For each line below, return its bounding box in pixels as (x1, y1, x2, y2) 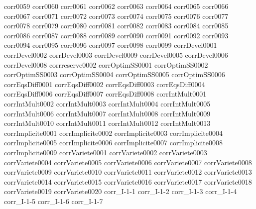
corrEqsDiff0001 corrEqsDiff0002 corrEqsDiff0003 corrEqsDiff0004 (4, 79, 205, 89)
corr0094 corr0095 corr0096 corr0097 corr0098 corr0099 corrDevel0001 (4, 40, 217, 50)
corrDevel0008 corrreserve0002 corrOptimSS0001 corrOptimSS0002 (4, 59, 208, 70)
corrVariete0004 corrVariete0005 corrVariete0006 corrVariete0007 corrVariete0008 (4, 157, 252, 167)
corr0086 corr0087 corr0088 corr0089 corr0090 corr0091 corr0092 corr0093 (4, 30, 229, 40)
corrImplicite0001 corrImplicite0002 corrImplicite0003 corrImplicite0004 (4, 127, 223, 138)
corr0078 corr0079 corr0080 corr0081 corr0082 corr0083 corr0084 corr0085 (4, 20, 229, 31)
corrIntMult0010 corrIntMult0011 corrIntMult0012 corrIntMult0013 (4, 118, 211, 128)
